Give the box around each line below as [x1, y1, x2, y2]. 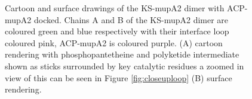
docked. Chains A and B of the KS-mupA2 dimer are [33, 13, 229, 25]
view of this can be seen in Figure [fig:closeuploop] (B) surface [5, 71, 232, 84]
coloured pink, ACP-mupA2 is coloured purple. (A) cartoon [5, 36, 223, 49]
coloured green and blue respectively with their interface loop [5, 25, 229, 37]
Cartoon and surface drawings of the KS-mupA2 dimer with [5, 2, 225, 14]
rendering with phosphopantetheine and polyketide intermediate [5, 48, 239, 60]
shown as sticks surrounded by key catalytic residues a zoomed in [5, 59, 244, 72]
